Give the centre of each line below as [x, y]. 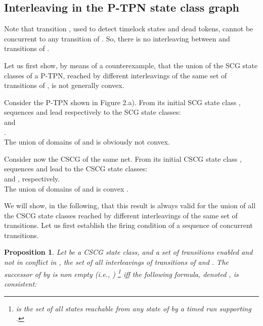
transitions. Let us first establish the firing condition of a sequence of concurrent [128, 225]
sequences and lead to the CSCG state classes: [76, 169]
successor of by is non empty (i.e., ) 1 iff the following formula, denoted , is [121, 273]
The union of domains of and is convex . [66, 188]
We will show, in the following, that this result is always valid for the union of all [130, 205]
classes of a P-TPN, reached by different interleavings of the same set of [116, 75]
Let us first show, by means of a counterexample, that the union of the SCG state [131, 65]
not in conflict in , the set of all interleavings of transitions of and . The [116, 262]
